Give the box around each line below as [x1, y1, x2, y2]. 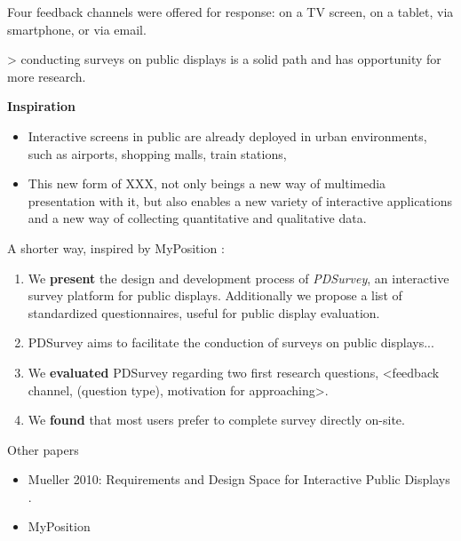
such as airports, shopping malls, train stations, [28, 144, 287, 163]
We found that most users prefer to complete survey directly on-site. [28, 410, 405, 429]
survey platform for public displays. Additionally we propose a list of [28, 286, 402, 305]
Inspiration [7, 97, 76, 115]
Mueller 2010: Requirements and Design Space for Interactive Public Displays [28, 470, 450, 489]
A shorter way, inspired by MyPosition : [7, 238, 225, 257]
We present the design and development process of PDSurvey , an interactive [28, 268, 449, 287]
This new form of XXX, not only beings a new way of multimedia [28, 174, 386, 193]
